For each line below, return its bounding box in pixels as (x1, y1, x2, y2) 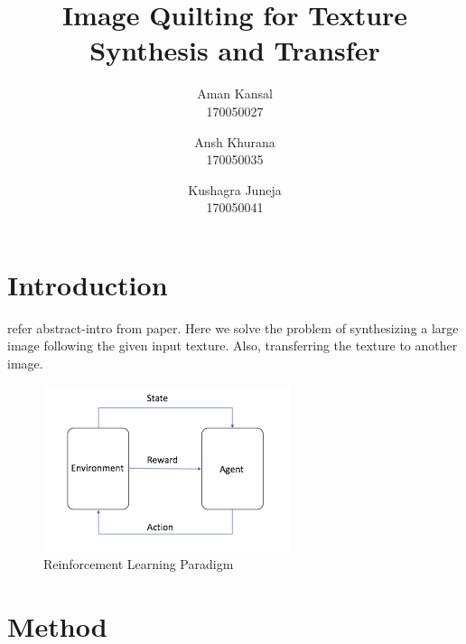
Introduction (7, 266, 168, 303)
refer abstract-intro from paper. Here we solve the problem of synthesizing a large (7, 318, 459, 337)
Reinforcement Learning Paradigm (43, 555, 234, 574)
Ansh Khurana (194, 132, 275, 151)
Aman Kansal (197, 84, 273, 103)
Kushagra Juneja (188, 180, 282, 199)
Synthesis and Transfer (89, 32, 380, 69)
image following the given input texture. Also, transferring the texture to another (7, 336, 458, 355)
